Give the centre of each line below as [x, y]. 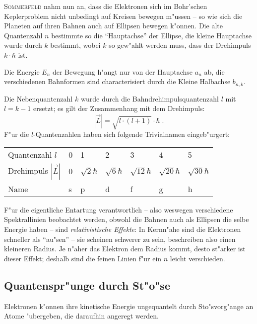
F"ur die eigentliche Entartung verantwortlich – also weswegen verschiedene [119, 209]
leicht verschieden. [197, 258]
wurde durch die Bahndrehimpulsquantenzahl [150, 98]
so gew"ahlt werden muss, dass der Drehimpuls [180, 45]
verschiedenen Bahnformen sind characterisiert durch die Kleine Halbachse [117, 81]
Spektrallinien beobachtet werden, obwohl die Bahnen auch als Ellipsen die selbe [127, 219]
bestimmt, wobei [75, 45]
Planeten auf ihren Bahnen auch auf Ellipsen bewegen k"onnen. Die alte [113, 26]
